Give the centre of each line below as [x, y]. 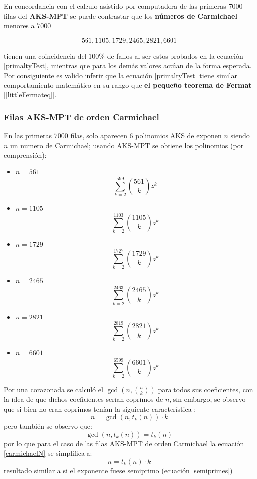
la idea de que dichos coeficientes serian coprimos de [84, 399]
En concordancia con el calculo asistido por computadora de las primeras [115, 6]
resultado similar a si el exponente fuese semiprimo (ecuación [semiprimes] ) [118, 470]
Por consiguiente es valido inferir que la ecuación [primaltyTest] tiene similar [121, 75]
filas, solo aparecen [99, 135]
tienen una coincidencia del [45, 55]
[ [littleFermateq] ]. [30, 95]
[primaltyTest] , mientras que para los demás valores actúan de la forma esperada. [128, 65]
